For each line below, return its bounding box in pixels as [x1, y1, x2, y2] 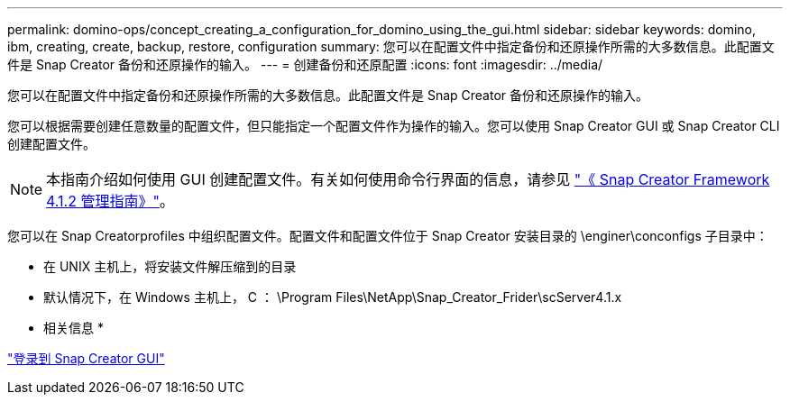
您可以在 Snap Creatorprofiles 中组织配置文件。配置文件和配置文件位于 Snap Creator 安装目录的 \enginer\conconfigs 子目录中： [7, 228, 768, 243]
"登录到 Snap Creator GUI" [7, 351, 165, 366]
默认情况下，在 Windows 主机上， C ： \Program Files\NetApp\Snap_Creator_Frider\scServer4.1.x [43, 289, 622, 305]
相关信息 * [43, 320, 104, 335]
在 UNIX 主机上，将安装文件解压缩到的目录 [43, 259, 297, 274]
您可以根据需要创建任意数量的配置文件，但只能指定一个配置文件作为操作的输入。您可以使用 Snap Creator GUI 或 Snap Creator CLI [7, 118, 780, 133]
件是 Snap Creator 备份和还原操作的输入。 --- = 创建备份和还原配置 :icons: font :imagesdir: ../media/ [7, 57, 603, 72]
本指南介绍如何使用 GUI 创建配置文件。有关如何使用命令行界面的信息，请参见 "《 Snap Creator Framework [46, 170, 770, 188]
